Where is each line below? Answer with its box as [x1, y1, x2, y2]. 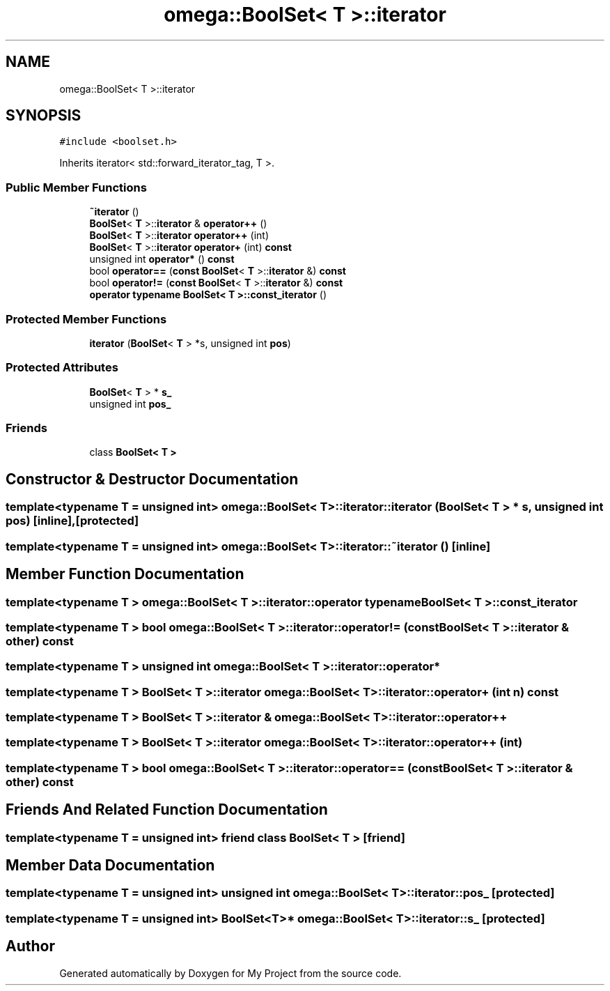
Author [6, 937, 55, 955]
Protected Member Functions [6, 312, 167, 326]
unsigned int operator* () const [89, 253, 235, 266]
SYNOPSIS [6, 107, 81, 125]
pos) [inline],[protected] [6, 514, 139, 528]
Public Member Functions [6, 180, 147, 194]
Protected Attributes [6, 360, 118, 375]
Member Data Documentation [6, 856, 215, 875]
